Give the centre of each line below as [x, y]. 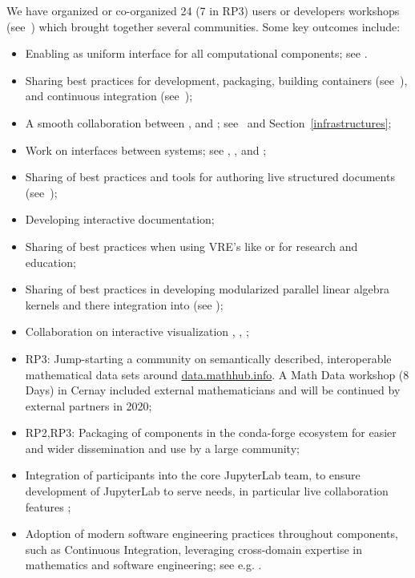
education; [50, 262]
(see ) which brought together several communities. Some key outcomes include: [203, 26]
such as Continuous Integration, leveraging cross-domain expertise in [194, 549]
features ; [48, 506]
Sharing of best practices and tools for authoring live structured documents [210, 177]
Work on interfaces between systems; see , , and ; [146, 150]
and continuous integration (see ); [109, 96]
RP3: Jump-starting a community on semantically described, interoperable [208, 358]
